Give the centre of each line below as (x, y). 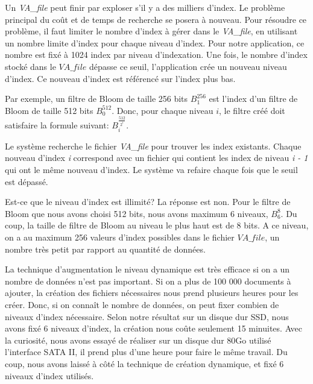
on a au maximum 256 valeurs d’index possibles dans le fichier (120, 237)
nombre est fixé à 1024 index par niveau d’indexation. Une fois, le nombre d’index (156, 55)
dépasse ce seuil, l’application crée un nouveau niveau (188, 66)
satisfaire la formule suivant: (57, 125)
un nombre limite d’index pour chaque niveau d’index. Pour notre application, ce (155, 42)
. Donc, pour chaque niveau (163, 110)
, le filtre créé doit (252, 110)
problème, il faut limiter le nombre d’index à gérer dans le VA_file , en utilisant (151, 31)
